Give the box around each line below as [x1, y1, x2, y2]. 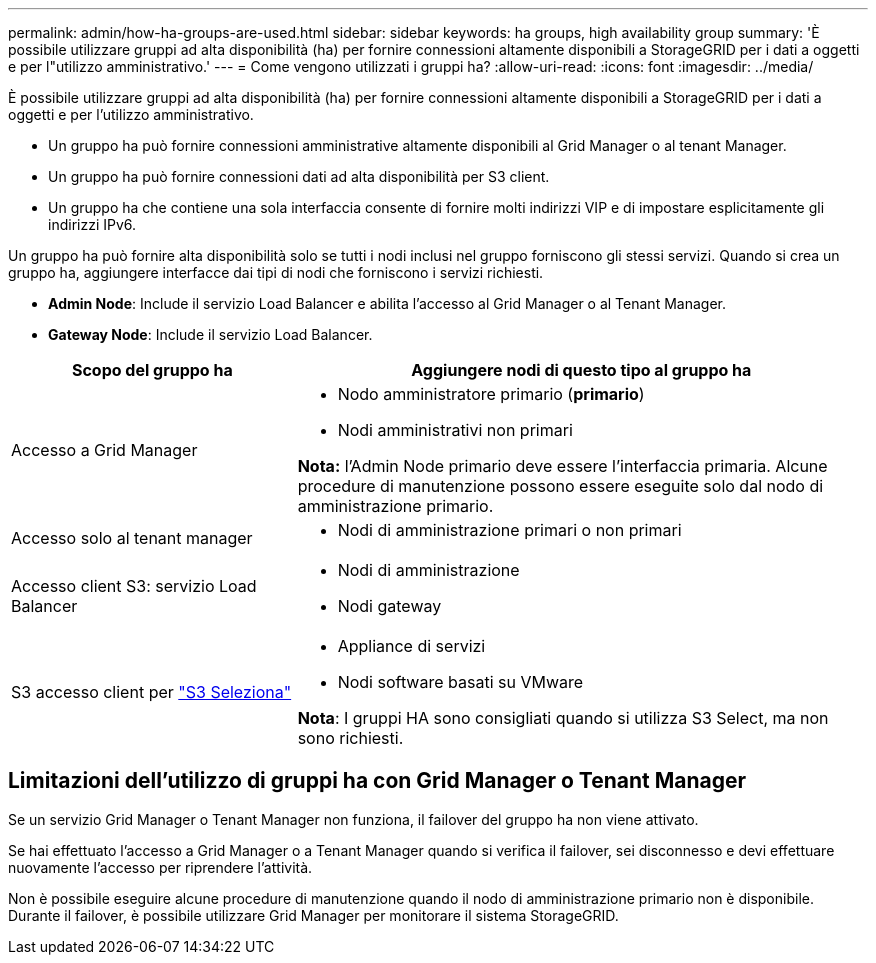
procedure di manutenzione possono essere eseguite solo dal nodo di [297, 476, 824, 496]
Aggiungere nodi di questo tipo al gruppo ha [411, 360, 752, 380]
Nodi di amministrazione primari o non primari [337, 520, 682, 540]
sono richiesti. [297, 728, 404, 748]
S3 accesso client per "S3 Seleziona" [11, 682, 292, 702]
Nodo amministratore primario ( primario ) [337, 384, 645, 404]
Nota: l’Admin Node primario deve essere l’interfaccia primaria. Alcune [297, 456, 828, 476]
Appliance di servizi [337, 636, 486, 656]
